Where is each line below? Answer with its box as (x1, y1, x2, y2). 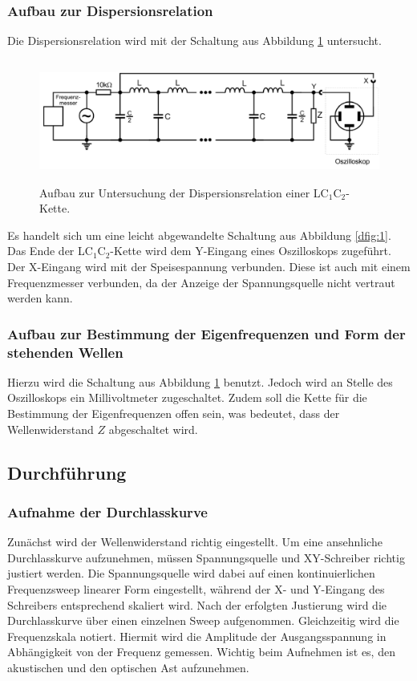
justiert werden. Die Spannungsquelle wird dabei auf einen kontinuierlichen (7, 565, 375, 582)
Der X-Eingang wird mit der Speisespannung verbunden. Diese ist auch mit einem (7, 257, 411, 274)
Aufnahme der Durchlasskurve (7, 501, 208, 521)
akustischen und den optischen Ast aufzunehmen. (7, 659, 249, 675)
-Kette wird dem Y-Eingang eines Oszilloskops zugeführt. (110, 242, 391, 259)
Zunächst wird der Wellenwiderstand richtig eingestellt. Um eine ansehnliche (7, 533, 383, 550)
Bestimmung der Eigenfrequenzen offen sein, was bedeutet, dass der (7, 405, 340, 422)
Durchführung (7, 460, 127, 484)
